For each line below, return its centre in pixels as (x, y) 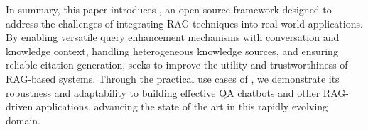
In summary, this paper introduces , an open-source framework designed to (169, 9)
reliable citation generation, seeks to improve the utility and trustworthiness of (177, 65)
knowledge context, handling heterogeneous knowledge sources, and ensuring (172, 51)
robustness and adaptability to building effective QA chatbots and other (163, 92)
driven (20, 106)
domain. (23, 120)
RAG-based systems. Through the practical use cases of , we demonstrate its (173, 78)
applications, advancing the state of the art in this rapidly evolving (182, 106)
